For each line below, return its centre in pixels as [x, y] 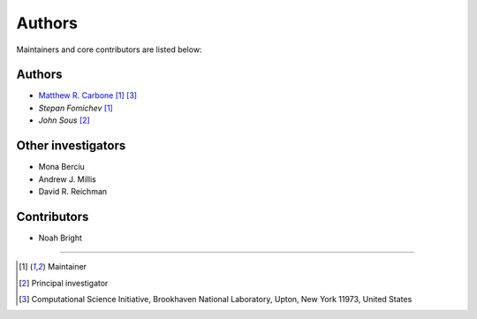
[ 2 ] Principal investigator [64, 283]
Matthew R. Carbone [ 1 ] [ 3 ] [87, 95]
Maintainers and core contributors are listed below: [109, 49]
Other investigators [71, 146]
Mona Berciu [62, 167]
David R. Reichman [73, 191]
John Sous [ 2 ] [64, 120]
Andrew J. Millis [67, 179]
